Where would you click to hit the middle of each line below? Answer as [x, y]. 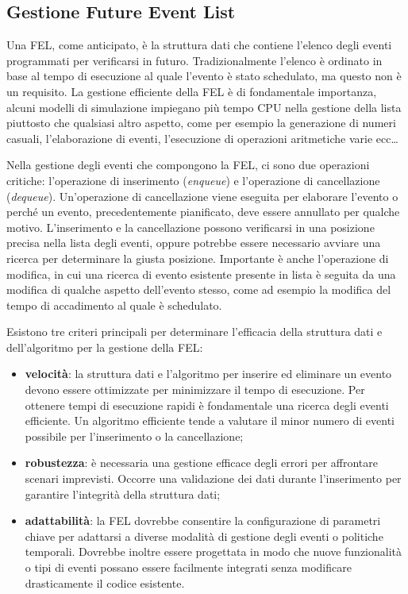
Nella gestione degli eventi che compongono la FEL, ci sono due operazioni [188, 165]
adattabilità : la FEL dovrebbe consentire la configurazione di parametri [203, 521]
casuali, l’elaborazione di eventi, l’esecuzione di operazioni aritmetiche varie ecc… [202, 138]
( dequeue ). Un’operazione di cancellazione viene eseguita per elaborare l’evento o [202, 196]
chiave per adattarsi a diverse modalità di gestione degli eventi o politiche [204, 536]
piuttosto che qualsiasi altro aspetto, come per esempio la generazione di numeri [201, 123]
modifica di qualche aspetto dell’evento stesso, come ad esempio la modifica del [199, 289]
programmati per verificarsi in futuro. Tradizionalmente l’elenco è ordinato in [194, 60]
